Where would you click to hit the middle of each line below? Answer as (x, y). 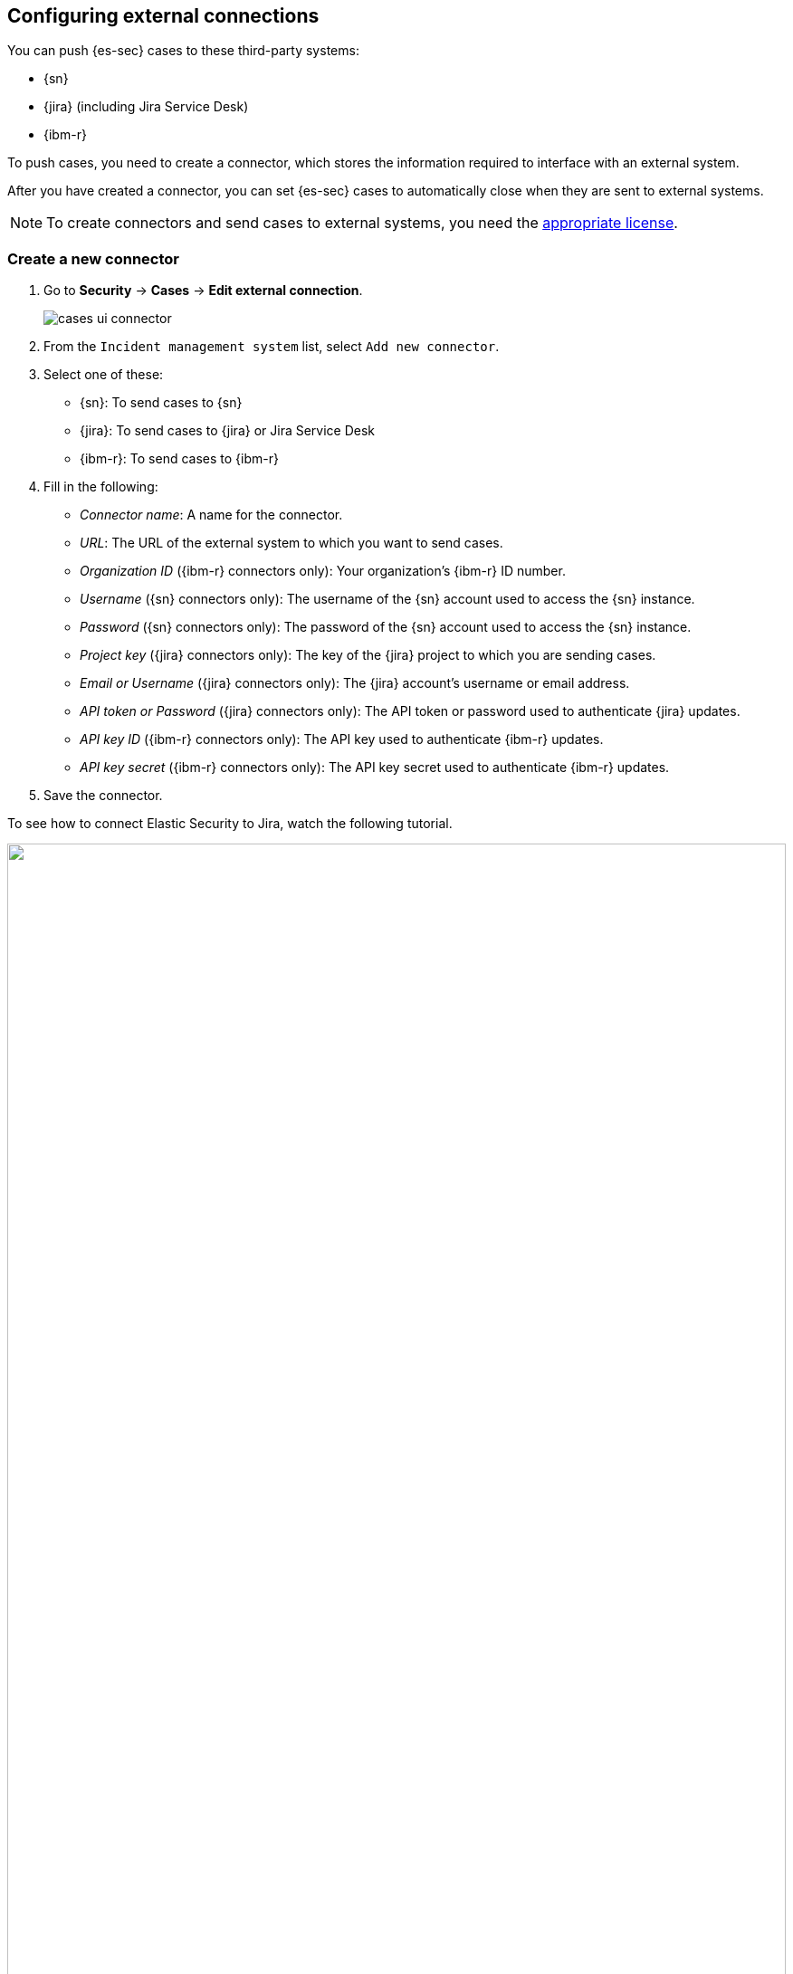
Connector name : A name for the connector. (211, 515)
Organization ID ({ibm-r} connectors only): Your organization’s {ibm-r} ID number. (323, 571)
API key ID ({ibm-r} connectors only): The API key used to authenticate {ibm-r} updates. (342, 739)
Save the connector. (103, 796)
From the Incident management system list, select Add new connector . (272, 347)
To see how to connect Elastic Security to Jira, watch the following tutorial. (230, 824)
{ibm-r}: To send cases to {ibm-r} (179, 459)
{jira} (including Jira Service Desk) (146, 107)
